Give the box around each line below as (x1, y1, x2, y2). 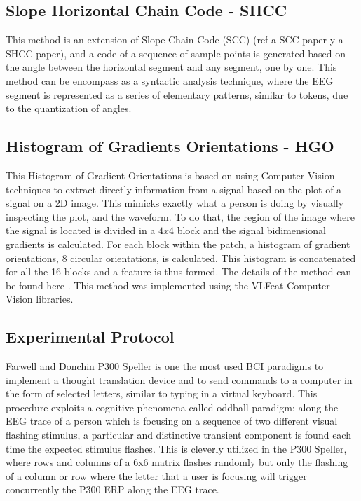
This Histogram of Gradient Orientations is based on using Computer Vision (6, 167, 335, 182)
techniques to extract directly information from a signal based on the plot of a (6, 181, 342, 196)
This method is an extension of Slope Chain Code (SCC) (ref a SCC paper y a (6, 32, 343, 47)
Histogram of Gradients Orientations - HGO (6, 135, 334, 157)
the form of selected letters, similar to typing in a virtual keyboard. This (6, 386, 318, 401)
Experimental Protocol (6, 326, 175, 348)
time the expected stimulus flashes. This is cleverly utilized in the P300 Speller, (6, 441, 347, 455)
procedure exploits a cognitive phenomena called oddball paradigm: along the (6, 399, 339, 414)
